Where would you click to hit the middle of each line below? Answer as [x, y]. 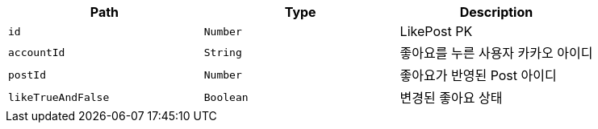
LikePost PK [436, 31]
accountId [37, 52]
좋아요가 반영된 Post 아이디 [478, 75]
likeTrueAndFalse [59, 97]
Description [496, 12]
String [223, 52]
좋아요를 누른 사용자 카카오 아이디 [496, 53]
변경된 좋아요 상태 [451, 98]
